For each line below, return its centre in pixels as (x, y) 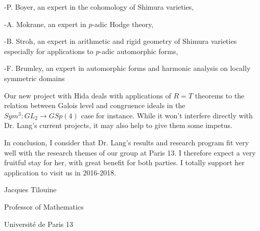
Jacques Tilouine (30, 189)
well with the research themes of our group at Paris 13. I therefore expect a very (130, 152)
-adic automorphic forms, (139, 51)
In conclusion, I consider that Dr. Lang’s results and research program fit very (127, 142)
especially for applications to (49, 51)
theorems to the (220, 95)
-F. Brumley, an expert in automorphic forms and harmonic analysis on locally (127, 68)
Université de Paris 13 (39, 224)
